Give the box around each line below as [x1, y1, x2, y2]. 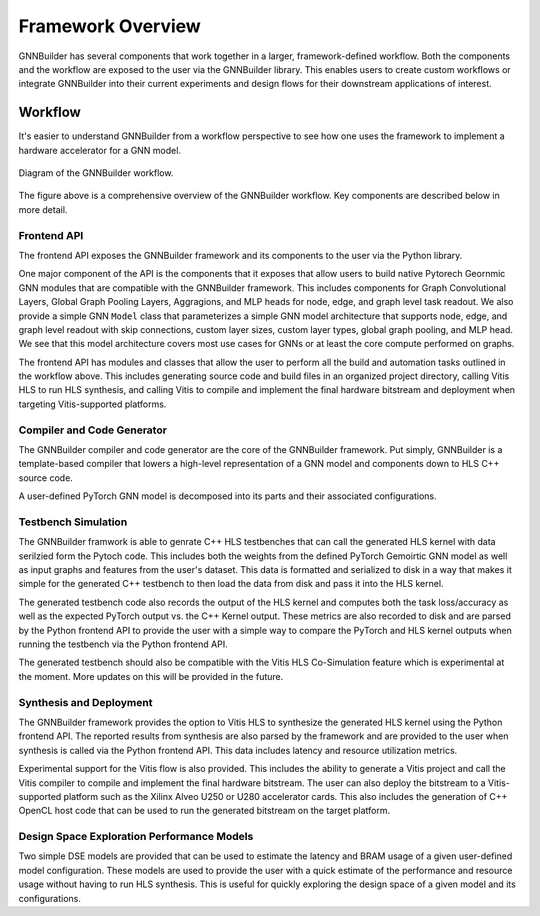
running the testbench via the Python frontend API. [18, 638, 229, 650]
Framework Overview [18, 15, 202, 37]
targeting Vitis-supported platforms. [18, 398, 167, 410]
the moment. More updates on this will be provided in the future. [18, 670, 284, 682]
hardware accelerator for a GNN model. [18, 144, 182, 156]
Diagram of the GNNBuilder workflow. [18, 167, 174, 179]
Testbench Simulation [18, 515, 128, 529]
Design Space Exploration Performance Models [18, 830, 254, 844]
